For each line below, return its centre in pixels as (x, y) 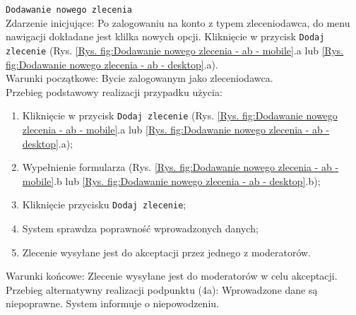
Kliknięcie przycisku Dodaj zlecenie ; (104, 204)
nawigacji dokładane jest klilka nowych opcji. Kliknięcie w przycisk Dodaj (165, 36)
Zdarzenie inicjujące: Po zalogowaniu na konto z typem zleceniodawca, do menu (178, 22)
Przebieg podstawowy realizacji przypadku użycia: (114, 91)
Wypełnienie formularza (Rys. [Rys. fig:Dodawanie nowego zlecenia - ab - (180, 167)
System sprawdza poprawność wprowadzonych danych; (140, 228)
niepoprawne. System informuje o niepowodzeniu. (112, 303)
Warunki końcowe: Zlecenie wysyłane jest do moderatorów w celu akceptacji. (172, 276)
